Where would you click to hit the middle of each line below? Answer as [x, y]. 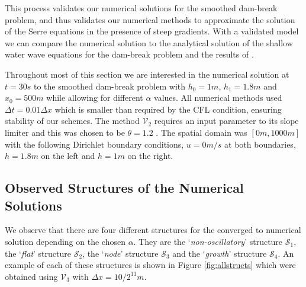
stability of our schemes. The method [72, 121]
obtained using [31, 276]
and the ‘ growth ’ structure [220, 253]
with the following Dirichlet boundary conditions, [94, 144]
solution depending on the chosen [65, 241]
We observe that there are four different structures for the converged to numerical [153, 230]
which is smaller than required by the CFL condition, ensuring [168, 109]
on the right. [150, 156]
